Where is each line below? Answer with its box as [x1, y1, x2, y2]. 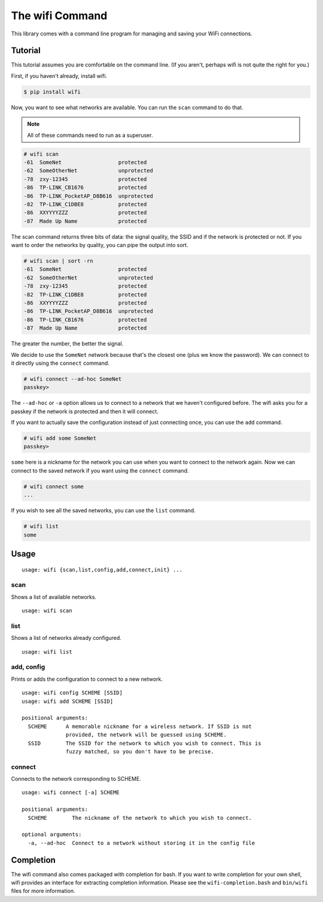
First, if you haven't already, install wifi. [11, 72, 108, 79]
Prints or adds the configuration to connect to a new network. [11, 675, 163, 682]
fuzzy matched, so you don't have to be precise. [66, 748, 215, 755]
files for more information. [11, 888, 75, 895]
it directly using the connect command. [11, 359, 110, 366]
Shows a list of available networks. [11, 593, 97, 600]
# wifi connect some [23, 483, 84, 490]
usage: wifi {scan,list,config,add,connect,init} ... [22, 566, 182, 573]
